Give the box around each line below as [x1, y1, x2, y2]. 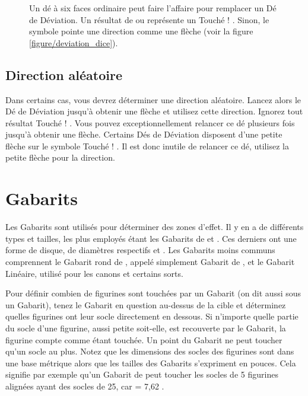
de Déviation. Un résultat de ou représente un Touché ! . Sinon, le [29, 13, 269, 25]
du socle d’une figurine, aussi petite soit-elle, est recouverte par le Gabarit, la [5, 321, 286, 334]
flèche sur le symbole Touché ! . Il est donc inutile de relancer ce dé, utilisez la [5, 139, 289, 152]
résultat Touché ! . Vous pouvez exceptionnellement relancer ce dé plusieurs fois [5, 116, 295, 129]
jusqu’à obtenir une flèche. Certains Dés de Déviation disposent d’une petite [5, 128, 282, 140]
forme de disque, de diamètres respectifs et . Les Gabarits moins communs [5, 244, 275, 256]
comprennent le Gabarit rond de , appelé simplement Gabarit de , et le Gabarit [5, 255, 295, 267]
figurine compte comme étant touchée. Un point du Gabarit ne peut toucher [5, 333, 282, 346]
